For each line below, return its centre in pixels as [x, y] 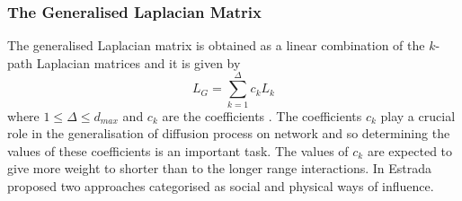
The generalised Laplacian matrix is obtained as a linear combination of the [216, 45]
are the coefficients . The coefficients [262, 115]
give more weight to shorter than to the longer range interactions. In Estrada [220, 168]
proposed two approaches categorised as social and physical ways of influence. [221, 185]
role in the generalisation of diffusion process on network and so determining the [229, 133]
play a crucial [418, 115]
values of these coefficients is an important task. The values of [178, 150]
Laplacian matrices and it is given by [138, 62]
